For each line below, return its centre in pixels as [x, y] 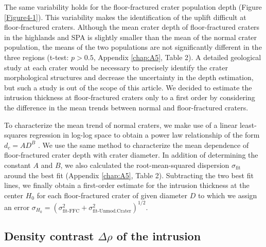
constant [17, 165]
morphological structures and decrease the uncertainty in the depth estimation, [129, 77]
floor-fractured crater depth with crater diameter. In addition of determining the [131, 155]
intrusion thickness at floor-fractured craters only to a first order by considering [130, 97]
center [14, 195]
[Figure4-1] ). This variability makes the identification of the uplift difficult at [125, 17]
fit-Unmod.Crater [112, 211]
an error [17, 207]
